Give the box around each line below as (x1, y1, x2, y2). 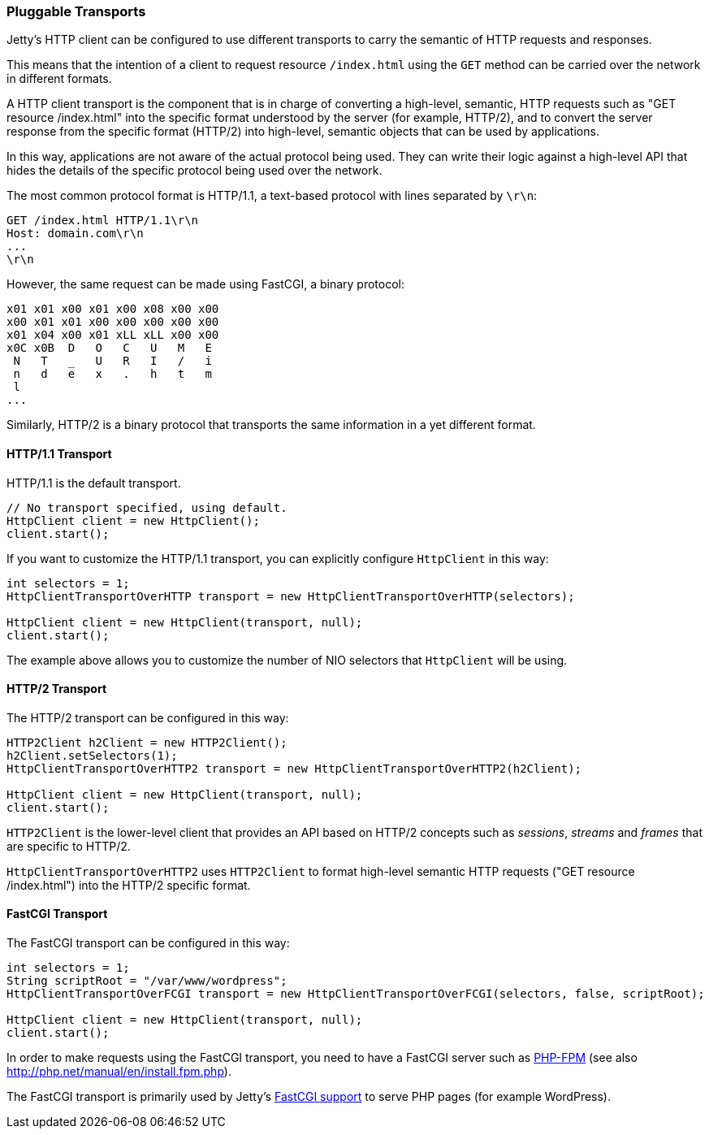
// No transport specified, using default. (6, 500, 287, 514)
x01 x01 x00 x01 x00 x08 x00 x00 (6, 302, 219, 316)
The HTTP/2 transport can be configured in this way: (6, 710, 289, 725)
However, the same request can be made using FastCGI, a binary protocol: (6, 277, 404, 292)
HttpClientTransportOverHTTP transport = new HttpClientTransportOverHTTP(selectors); (6, 589, 575, 603)
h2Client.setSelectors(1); (6, 748, 178, 762)
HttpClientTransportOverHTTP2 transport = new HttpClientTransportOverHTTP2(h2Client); (6, 761, 582, 775)
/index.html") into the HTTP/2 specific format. (6, 877, 251, 892)
